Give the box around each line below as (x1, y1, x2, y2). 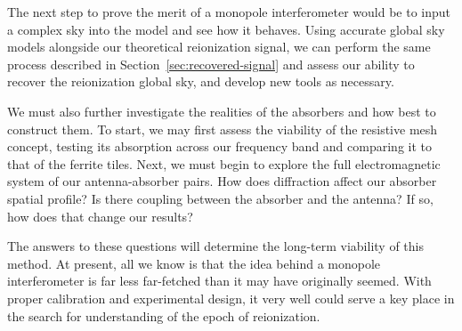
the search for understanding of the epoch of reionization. (7, 306, 320, 325)
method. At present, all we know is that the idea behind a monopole (7, 254, 381, 272)
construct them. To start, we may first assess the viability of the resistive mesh (7, 119, 438, 138)
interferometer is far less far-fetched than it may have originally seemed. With (7, 271, 432, 290)
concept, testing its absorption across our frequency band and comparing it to (7, 137, 432, 156)
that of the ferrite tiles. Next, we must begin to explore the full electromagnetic (7, 154, 441, 173)
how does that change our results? (7, 206, 193, 225)
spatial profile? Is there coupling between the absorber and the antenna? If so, (7, 189, 434, 207)
